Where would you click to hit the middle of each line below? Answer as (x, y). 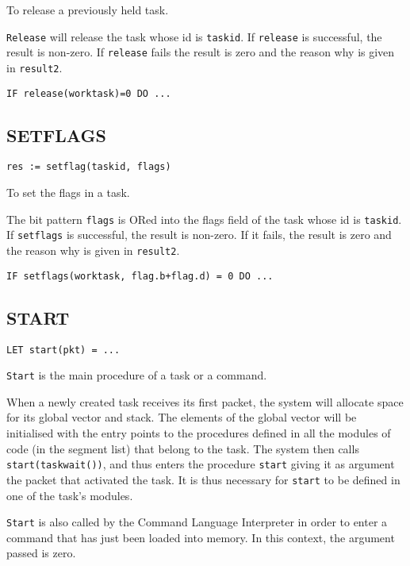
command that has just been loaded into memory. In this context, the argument (201, 537)
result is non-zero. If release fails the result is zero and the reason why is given (201, 52)
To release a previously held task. (88, 10)
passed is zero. (41, 553)
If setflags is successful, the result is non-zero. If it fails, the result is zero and (199, 235)
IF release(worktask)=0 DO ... (89, 93)
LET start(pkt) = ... (63, 350)
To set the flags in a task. (68, 193)
